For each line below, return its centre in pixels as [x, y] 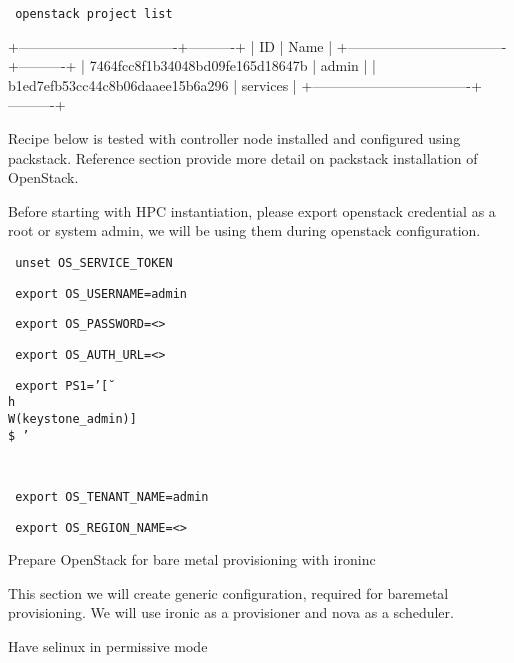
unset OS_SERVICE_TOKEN [94, 263]
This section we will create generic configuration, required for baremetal [228, 592]
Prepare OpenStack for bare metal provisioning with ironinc [192, 559]
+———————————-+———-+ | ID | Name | [170, 45]
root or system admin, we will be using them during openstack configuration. [244, 230]
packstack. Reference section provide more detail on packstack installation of [243, 157]
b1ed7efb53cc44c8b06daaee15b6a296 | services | [152, 84]
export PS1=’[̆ [62, 385]
